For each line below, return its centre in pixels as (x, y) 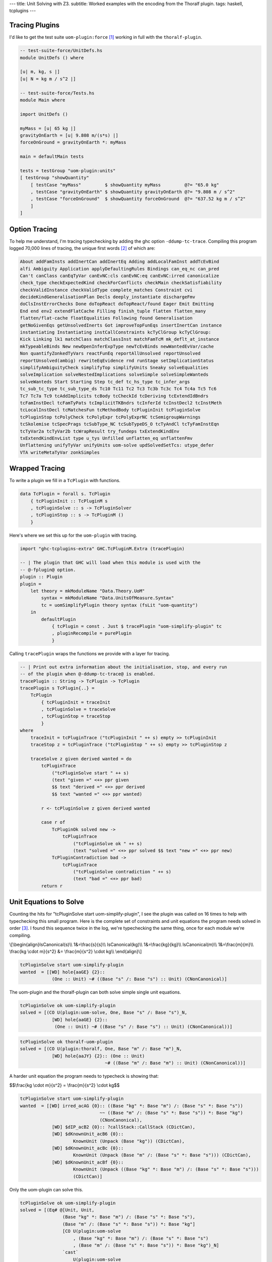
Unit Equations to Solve (47, 902)
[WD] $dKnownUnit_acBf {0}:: (88, 1162)
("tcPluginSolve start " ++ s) (90, 773)
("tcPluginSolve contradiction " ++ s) (122, 872)
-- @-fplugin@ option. (48, 570)
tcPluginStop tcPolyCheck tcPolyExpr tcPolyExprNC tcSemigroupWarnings (110, 417)
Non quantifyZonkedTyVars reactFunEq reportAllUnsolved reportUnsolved (110, 354)
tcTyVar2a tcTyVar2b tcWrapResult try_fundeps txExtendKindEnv (100, 431)
